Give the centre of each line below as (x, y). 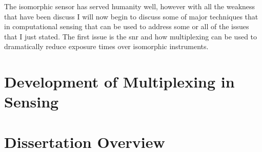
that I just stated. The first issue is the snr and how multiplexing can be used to (131, 36)
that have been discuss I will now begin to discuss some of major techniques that (131, 16)
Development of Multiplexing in (119, 82)
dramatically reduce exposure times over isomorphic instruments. (106, 46)
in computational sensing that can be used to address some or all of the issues (127, 26)
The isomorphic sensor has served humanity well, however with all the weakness (130, 6)
